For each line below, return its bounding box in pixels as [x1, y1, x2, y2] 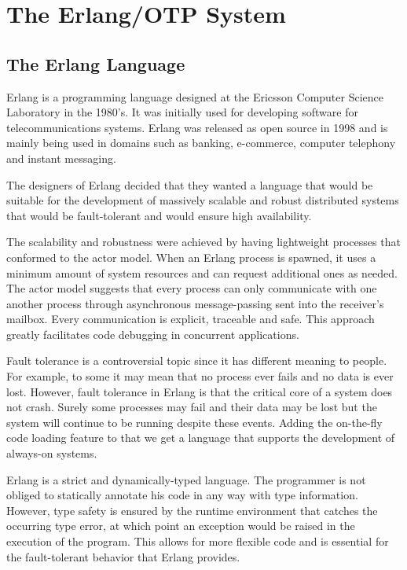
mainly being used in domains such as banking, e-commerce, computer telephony [6, 134, 396, 151]
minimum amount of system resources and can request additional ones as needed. [6, 264, 398, 281]
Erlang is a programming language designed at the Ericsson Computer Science [6, 88, 384, 105]
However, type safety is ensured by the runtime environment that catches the [6, 502, 378, 518]
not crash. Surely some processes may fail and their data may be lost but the [6, 399, 377, 415]
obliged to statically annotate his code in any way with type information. [6, 487, 358, 503]
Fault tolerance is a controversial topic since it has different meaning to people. [6, 352, 387, 369]
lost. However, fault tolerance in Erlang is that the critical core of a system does [6, 383, 393, 399]
